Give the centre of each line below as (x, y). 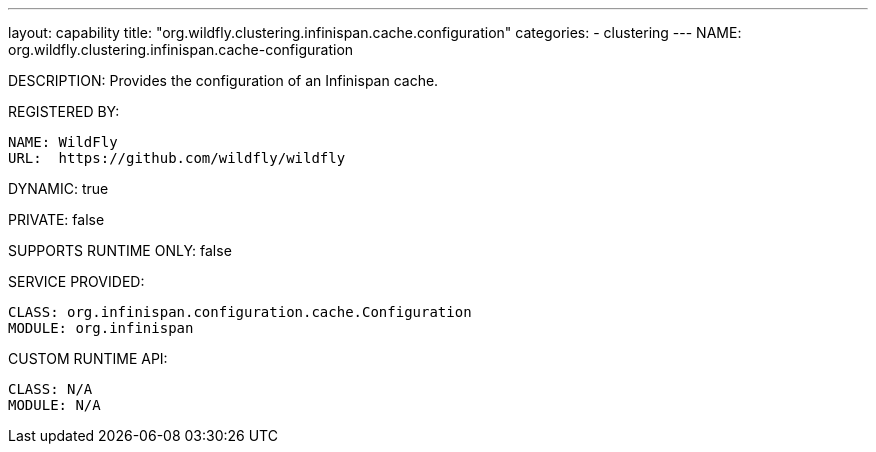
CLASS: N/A (50, 389)
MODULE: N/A (54, 405)
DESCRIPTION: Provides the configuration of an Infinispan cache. (223, 80)
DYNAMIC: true (58, 188)
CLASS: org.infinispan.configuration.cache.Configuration (240, 312)
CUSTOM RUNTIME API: (88, 358)
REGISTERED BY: (64, 111)
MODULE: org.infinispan (101, 328)
